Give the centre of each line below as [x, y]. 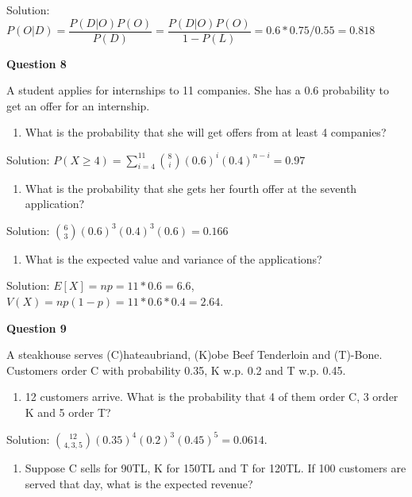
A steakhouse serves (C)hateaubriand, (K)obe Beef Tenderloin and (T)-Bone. [194, 354]
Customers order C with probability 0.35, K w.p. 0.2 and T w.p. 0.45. [176, 370]
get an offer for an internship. [78, 105]
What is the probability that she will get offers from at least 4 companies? [206, 132]
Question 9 [37, 327]
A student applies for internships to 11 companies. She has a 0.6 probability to [198, 90]
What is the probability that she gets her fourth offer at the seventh [191, 188]
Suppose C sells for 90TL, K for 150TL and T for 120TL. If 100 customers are [216, 467]
